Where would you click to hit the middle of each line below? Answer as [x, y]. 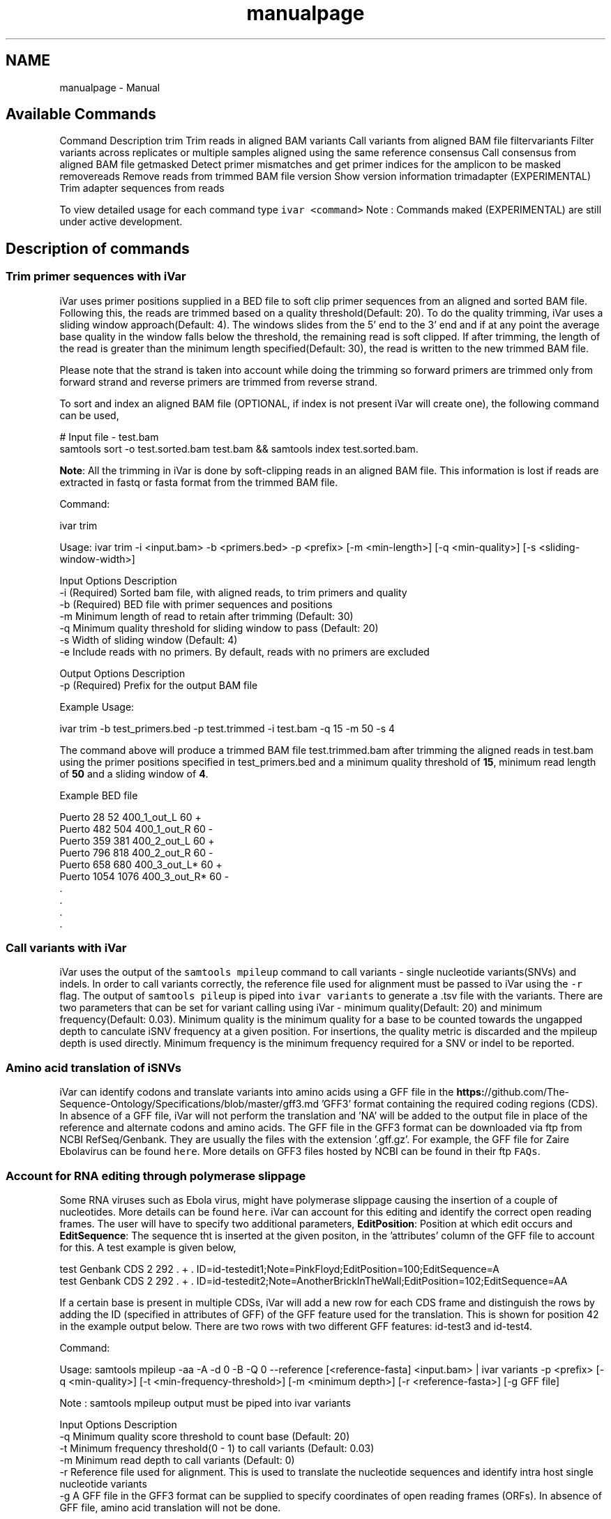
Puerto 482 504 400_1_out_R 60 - [136, 829]
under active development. [121, 222]
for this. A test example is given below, [148, 1247]
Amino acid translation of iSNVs [93, 1067]
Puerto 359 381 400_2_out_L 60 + [137, 840]
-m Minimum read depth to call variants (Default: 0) [177, 1460]
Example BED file [99, 795]
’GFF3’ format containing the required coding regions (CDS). [460, 1104]
